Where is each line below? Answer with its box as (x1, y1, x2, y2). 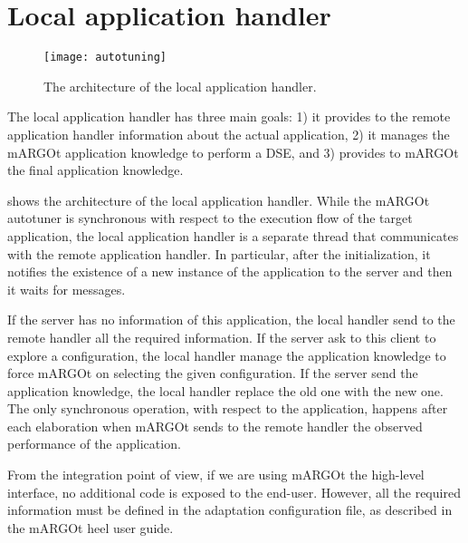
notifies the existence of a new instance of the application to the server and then (7, 262, 453, 281)
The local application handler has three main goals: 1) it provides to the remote (7, 107, 451, 126)
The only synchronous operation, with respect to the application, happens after (7, 399, 448, 418)
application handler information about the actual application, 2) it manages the (7, 124, 450, 143)
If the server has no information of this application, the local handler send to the (7, 310, 455, 329)
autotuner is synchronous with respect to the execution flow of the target (7, 208, 413, 228)
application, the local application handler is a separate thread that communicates (7, 226, 459, 245)
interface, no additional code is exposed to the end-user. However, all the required (7, 482, 461, 501)
